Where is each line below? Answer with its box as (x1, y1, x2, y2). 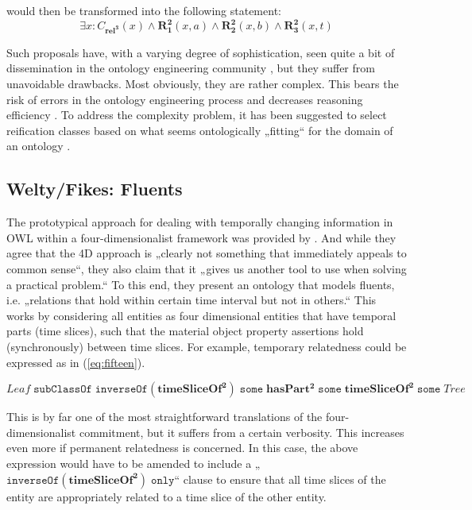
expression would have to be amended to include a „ (6, 454, 261, 471)
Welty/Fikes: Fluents (6, 176, 183, 201)
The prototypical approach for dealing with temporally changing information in (6, 214, 393, 230)
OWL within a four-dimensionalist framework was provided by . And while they (6, 229, 397, 245)
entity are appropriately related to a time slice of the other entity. (6, 488, 327, 504)
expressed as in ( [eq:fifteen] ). (6, 354, 145, 370)
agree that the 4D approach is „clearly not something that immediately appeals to (6, 245, 407, 261)
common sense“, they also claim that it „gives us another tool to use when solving (6, 260, 407, 276)
